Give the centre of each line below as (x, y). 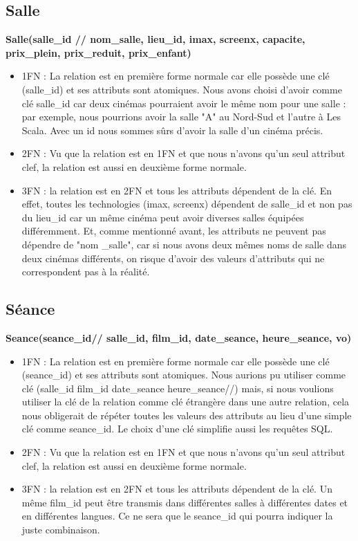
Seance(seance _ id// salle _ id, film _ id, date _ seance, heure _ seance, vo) (179, 337)
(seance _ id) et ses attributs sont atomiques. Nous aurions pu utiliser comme (184, 375)
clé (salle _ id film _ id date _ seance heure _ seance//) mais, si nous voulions (178, 388)
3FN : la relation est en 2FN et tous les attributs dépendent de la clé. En (177, 190)
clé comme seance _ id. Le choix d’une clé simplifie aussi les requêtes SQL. (177, 429)
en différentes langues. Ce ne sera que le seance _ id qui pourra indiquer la (177, 516)
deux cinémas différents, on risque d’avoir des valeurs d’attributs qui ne (173, 258)
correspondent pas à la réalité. (86, 272)
